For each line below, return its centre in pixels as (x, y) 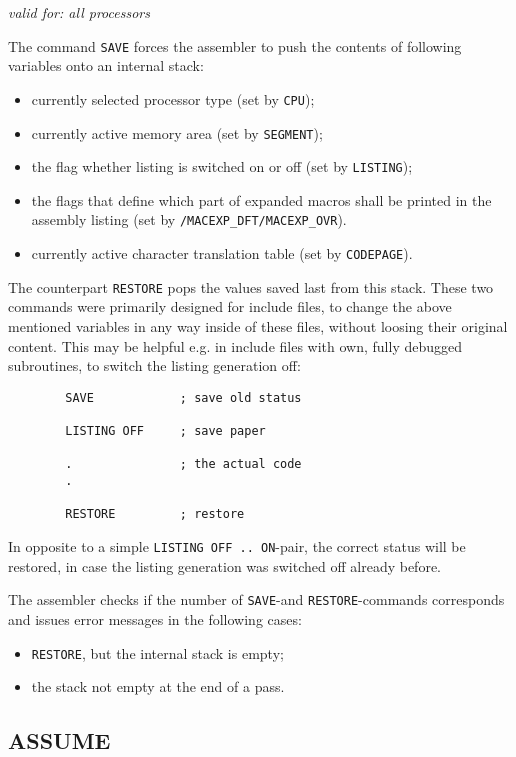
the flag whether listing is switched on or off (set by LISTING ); (222, 166)
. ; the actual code (183, 464)
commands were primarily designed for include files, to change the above (230, 306)
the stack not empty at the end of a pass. (158, 686)
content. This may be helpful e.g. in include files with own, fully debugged (235, 345)
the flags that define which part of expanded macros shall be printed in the (261, 199)
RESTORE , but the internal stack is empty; (157, 652)
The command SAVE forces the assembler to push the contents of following (235, 45)
